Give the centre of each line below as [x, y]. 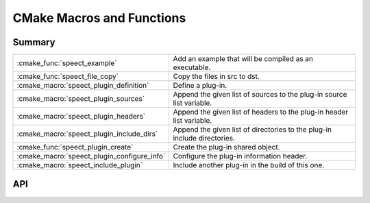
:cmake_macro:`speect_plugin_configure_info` [91, 156]
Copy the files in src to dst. [216, 77]
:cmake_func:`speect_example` [67, 63]
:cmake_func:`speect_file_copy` [68, 77]
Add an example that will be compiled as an [243, 59]
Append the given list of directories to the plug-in [252, 130]
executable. [192, 67]
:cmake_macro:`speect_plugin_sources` [81, 99]
